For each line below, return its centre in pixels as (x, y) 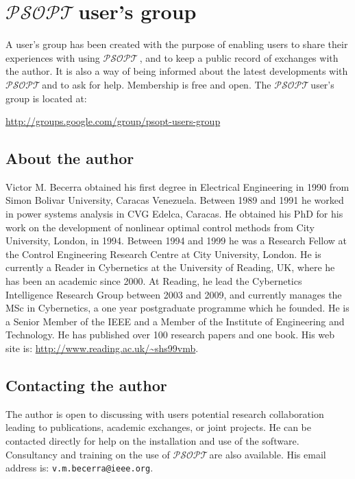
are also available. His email (268, 454)
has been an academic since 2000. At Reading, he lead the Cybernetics (154, 281)
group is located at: (46, 98)
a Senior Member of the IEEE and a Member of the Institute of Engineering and (175, 321)
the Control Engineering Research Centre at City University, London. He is (163, 254)
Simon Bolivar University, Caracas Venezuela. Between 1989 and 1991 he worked (175, 200)
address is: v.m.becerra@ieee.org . (79, 468)
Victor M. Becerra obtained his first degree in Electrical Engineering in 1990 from (177, 186)
